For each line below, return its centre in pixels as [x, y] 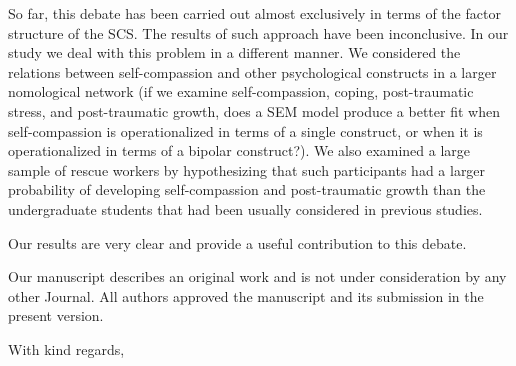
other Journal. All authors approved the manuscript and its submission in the [246, 295]
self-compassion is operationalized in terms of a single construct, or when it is [245, 130]
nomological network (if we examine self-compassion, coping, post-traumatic [241, 91]
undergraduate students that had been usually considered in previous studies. [245, 208]
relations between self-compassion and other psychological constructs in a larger [252, 71]
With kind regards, [66, 348]
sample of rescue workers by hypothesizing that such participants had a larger [247, 169]
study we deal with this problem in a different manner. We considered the [234, 52]
